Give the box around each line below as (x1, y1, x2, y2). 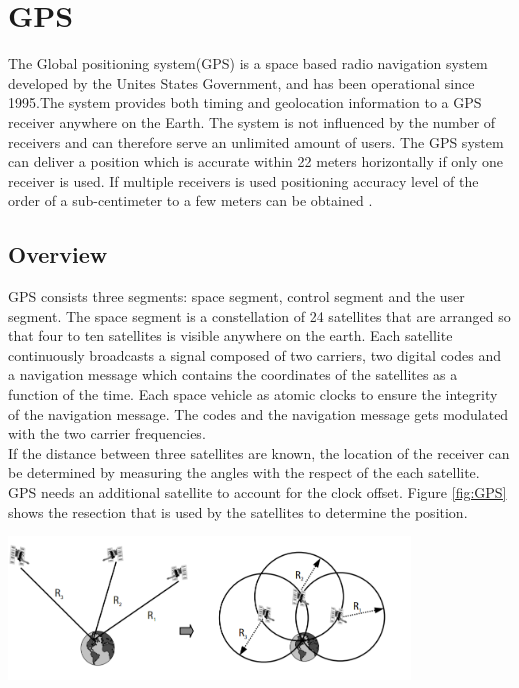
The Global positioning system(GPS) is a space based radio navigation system (8, 53, 488, 74)
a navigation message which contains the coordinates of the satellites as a (8, 364, 458, 385)
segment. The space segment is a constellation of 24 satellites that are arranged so (8, 305, 511, 326)
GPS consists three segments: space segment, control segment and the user (8, 286, 465, 307)
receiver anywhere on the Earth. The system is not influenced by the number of (8, 111, 496, 132)
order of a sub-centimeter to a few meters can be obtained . (8, 190, 373, 211)
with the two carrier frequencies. (8, 423, 206, 444)
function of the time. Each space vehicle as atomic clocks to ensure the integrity (8, 384, 498, 405)
